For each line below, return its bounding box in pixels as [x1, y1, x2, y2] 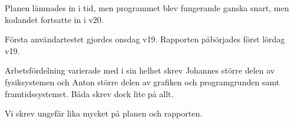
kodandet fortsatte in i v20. [5, 13, 104, 25]
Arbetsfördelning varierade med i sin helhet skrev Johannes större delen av [5, 64, 275, 77]
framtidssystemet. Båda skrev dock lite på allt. [5, 87, 174, 99]
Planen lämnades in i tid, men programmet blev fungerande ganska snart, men [5, 2, 289, 14]
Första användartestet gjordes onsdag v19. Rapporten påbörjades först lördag [5, 33, 285, 45]
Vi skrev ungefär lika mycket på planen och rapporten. [5, 107, 203, 119]
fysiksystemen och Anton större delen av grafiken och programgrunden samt [5, 75, 280, 88]
